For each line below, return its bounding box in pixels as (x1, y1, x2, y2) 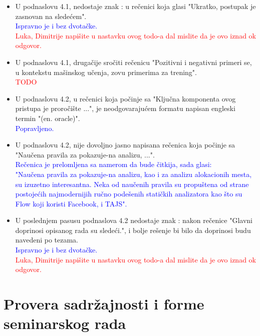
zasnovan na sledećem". (15, 10, 87, 21)
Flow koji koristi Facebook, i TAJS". (15, 198, 127, 208)
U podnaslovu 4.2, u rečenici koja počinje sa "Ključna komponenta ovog (15, 93, 236, 103)
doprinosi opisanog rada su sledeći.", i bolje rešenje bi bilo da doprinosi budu (15, 224, 251, 235)
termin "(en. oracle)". (15, 112, 80, 123)
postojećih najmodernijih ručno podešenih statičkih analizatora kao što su (15, 188, 242, 199)
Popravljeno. (15, 122, 54, 133)
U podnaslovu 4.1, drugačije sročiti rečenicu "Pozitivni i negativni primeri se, (15, 56, 252, 67)
